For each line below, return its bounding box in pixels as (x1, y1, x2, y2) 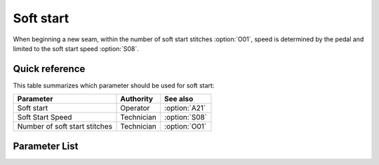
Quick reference (13, 63, 86, 75)
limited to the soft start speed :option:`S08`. (13, 44, 140, 52)
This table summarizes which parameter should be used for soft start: (13, 81, 215, 89)
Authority (120, 94, 154, 104)
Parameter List (13, 140, 79, 152)
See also (164, 94, 194, 104)
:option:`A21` (164, 103, 206, 113)
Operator (120, 103, 150, 113)
